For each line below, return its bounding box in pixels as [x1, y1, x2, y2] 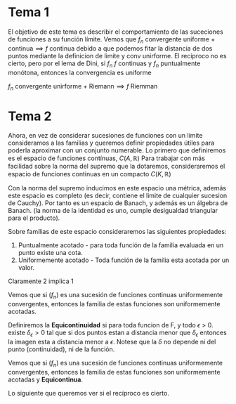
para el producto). [8, 214, 60, 222]
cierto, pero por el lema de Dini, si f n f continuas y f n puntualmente [8, 59, 201, 69]
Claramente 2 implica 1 [8, 277, 74, 285]
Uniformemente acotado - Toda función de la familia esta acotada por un [18, 256, 230, 264]
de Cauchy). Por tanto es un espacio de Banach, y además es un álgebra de [8, 199, 228, 207]
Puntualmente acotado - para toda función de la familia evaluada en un [18, 241, 224, 249]
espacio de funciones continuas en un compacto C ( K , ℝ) [8, 170, 171, 178]
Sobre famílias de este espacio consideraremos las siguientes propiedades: [8, 228, 227, 236]
